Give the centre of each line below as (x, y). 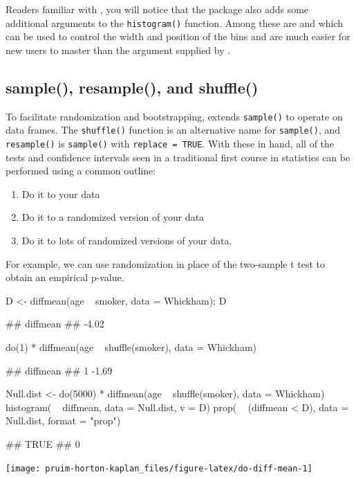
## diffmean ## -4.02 (55, 324)
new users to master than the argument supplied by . (118, 49)
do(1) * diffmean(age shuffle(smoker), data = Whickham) (131, 346)
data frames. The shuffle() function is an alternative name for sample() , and (173, 130)
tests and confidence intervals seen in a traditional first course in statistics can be (178, 157)
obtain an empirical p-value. (65, 277)
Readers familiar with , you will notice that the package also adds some (157, 9)
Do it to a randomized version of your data (113, 217)
